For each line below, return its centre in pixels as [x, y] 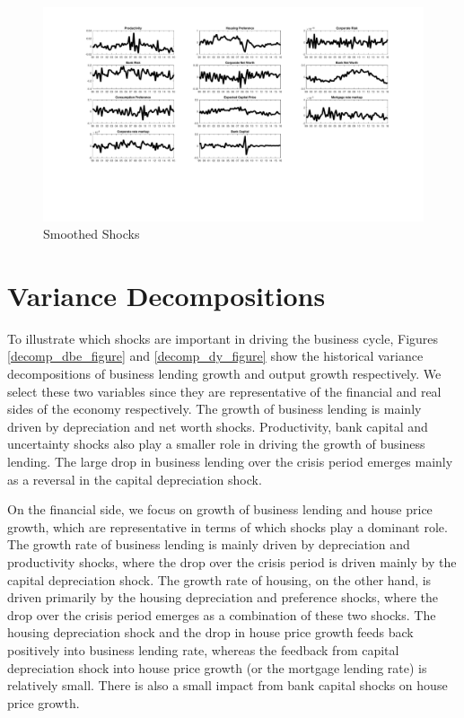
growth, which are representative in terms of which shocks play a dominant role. [228, 526]
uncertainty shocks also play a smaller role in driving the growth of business [216, 444]
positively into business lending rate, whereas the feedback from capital [203, 649]
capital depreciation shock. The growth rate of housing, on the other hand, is [219, 579]
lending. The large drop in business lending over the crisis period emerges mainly [230, 461]
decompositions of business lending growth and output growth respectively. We [224, 373]
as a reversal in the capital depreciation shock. [135, 479]
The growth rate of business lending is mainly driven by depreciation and [209, 544]
